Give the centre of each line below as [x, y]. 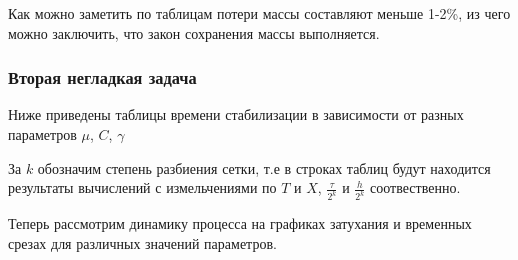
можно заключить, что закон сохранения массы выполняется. [194, 32]
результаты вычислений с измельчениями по [142, 187]
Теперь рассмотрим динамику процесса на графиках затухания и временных [240, 223]
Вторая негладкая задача [102, 77]
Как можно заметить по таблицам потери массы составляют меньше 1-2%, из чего [259, 13]
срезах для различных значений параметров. [142, 242]
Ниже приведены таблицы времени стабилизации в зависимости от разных [236, 114]
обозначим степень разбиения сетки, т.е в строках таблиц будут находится [264, 167]
